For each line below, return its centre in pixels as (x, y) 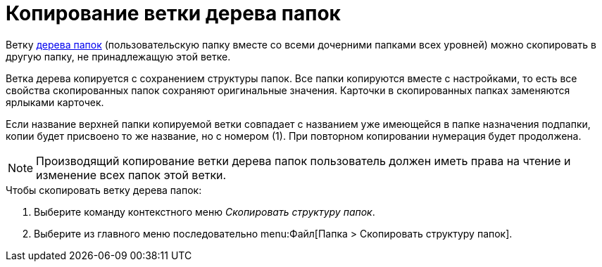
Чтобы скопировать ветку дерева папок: (104, 190)
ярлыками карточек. (55, 102)
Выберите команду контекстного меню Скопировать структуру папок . (205, 211)
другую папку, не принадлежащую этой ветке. (118, 56)
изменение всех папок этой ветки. (131, 175)
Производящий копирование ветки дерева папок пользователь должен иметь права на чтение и (303, 161)
